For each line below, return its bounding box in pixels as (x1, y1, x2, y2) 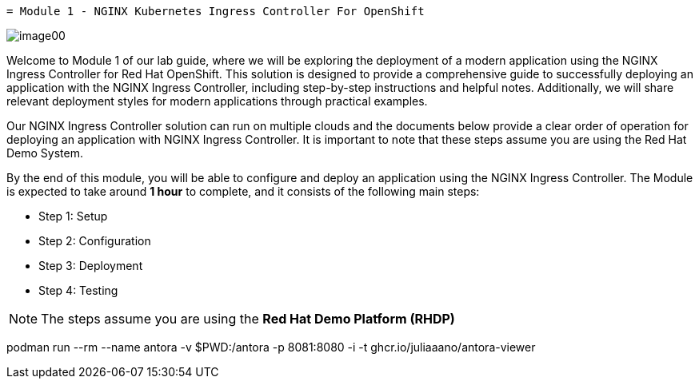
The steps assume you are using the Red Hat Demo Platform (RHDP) (41, 311, 455, 327)
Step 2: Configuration (38, 234, 151, 248)
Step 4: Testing (38, 284, 118, 297)
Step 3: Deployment (38, 259, 143, 272)
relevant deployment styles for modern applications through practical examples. (6, 94, 428, 108)
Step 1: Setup (38, 209, 108, 223)
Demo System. (6, 146, 84, 160)
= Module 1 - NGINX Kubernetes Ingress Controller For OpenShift (6, 5, 425, 18)
